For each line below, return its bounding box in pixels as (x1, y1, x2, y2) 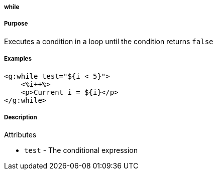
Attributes (4, 130, 37, 139)
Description (4, 113, 37, 121)
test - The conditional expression (24, 146, 138, 155)
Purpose (4, 20, 28, 28)
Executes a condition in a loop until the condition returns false (4, 37, 213, 46)
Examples (4, 55, 32, 63)
